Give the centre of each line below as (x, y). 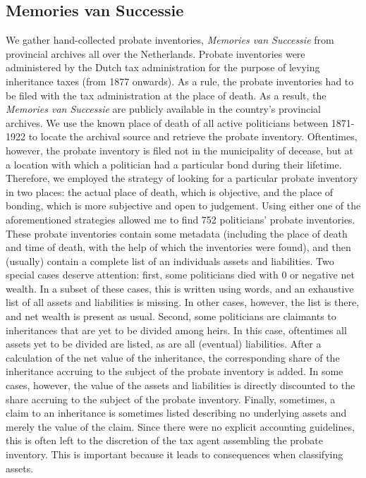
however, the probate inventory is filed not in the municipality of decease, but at (179, 150)
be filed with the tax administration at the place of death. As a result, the (166, 95)
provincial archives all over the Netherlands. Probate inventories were (155, 53)
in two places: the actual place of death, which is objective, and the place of (170, 191)
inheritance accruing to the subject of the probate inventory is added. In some (175, 371)
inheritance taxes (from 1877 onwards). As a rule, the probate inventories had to (180, 81)
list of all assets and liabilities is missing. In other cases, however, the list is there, (183, 302)
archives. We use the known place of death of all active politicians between (167, 122)
